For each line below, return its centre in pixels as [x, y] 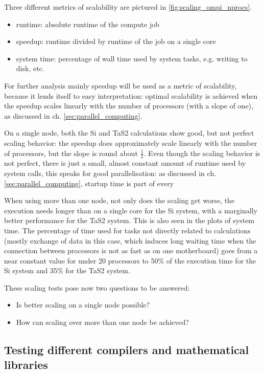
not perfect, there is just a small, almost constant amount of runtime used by [125, 163]
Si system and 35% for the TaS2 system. [67, 270]
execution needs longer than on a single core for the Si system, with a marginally [131, 210]
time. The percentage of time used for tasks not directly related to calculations [127, 230]
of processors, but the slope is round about [71, 153]
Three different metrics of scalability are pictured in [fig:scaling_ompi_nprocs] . [128, 7]
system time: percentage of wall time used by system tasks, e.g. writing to [132, 58]
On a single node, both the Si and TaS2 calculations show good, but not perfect [129, 133]
